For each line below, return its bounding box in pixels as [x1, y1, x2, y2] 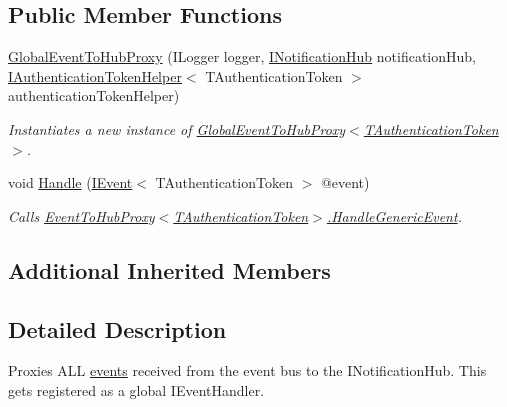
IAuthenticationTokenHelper [8, 65, 182, 86]
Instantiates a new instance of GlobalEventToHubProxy [8, 118, 346, 139]
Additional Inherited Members [8, 254, 331, 285]
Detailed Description [8, 313, 227, 344]
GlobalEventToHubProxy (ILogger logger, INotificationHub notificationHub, [8, 46, 476, 67]
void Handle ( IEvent [8, 172, 133, 193]
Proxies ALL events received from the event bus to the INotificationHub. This [8, 360, 487, 381]
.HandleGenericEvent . [326, 205, 462, 226]
